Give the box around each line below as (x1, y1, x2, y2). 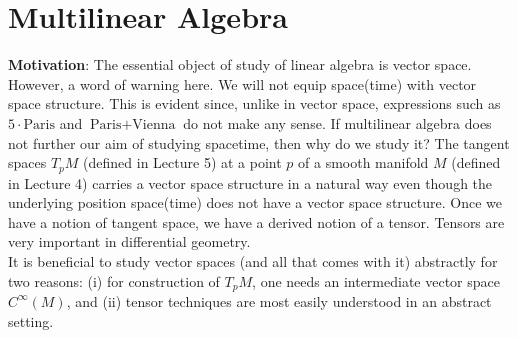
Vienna (132, 117, 176, 132)
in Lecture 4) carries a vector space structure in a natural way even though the (8, 172, 493, 193)
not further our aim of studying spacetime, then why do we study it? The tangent (8, 132, 510, 153)
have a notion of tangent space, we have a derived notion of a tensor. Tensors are (8, 211, 505, 232)
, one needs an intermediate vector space (252, 270, 500, 291)
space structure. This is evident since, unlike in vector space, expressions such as (8, 93, 501, 114)
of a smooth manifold (298, 152, 429, 173)
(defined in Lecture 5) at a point (83, 152, 282, 173)
